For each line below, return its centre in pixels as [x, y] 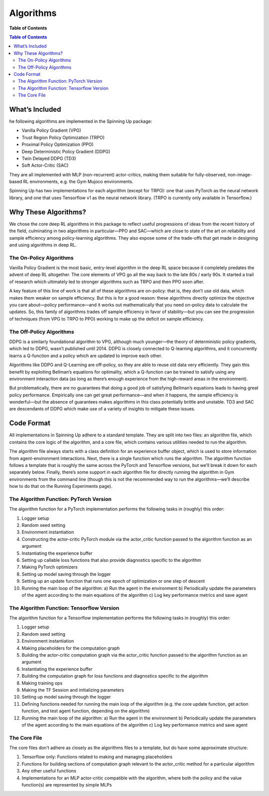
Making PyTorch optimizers [50, 567]
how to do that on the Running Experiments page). [61, 486]
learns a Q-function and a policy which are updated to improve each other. [86, 356]
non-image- [240, 174]
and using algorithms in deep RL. [43, 245]
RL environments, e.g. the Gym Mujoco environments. [78, 182]
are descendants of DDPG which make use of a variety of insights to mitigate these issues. [102, 409]
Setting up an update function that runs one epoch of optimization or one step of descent [113, 581]
